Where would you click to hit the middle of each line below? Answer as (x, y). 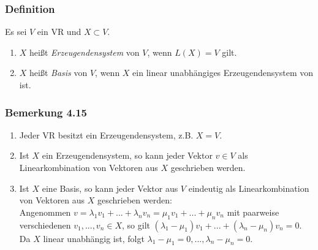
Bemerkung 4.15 (46, 112)
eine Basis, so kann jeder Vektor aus (110, 188)
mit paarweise (253, 212)
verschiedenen (45, 225)
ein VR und (59, 32)
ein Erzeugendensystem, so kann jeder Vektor (127, 155)
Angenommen (45, 212)
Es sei (16, 32)
